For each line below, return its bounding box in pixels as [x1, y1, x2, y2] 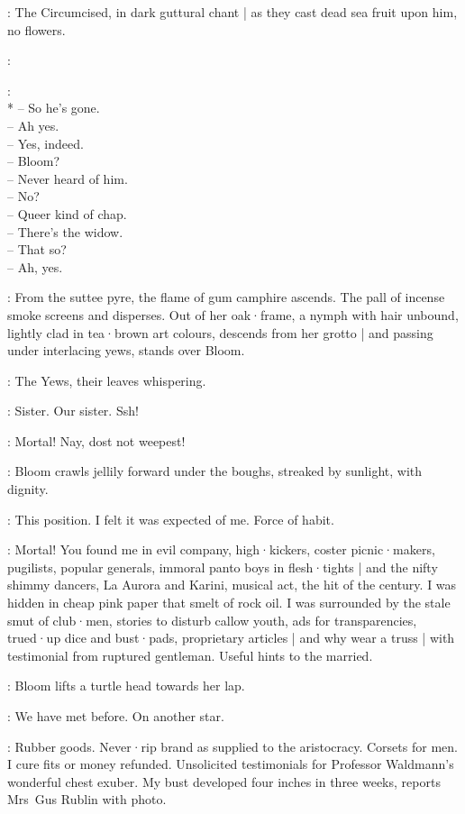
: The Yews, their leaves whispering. [7, 370, 206, 389]
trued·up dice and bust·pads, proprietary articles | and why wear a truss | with [7, 628, 455, 647]
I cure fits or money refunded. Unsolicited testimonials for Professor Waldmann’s [7, 755, 454, 773]
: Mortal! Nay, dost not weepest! [7, 431, 186, 450]
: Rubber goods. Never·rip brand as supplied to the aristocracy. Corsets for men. [7, 736, 458, 755]
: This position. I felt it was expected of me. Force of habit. [7, 509, 334, 528]
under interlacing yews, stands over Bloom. [7, 341, 245, 360]
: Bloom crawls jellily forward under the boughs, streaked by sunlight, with [7, 462, 423, 480]
